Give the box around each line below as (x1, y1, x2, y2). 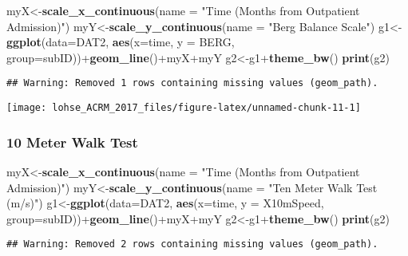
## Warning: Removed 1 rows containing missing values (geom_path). (6, 77, 378, 89)
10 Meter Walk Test (6, 132, 138, 152)
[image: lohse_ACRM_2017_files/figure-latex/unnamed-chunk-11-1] (6, 102, 361, 114)
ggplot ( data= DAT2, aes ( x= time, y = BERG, (6, 33, 235, 50)
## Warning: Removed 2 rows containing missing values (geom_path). (6, 238, 378, 250)
